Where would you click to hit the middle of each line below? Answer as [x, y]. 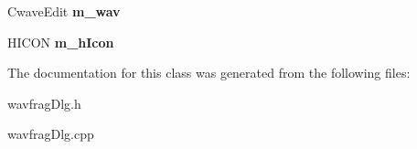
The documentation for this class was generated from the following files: [209, 73]
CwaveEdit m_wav [64, 11]
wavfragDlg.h [44, 103]
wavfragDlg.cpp [51, 134]
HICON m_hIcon [61, 42]
